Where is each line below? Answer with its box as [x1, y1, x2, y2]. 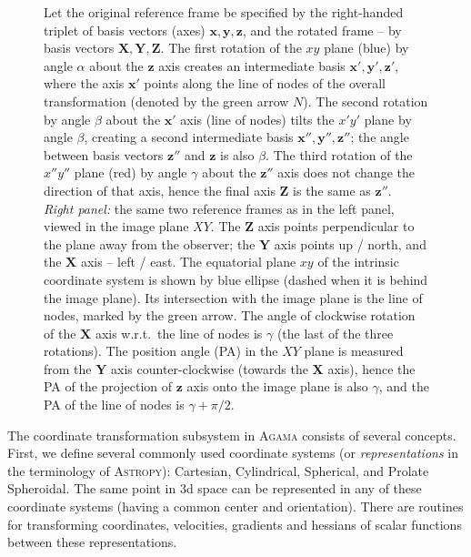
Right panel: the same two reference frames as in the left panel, [44, 198, 395, 218]
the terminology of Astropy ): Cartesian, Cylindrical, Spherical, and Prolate [7, 461, 429, 480]
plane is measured [304, 341, 404, 360]
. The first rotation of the [160, 38, 302, 57]
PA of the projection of [44, 377, 173, 396]
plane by [364, 109, 412, 128]
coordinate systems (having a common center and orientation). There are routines [7, 497, 464, 516]
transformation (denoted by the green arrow [44, 91, 289, 110]
